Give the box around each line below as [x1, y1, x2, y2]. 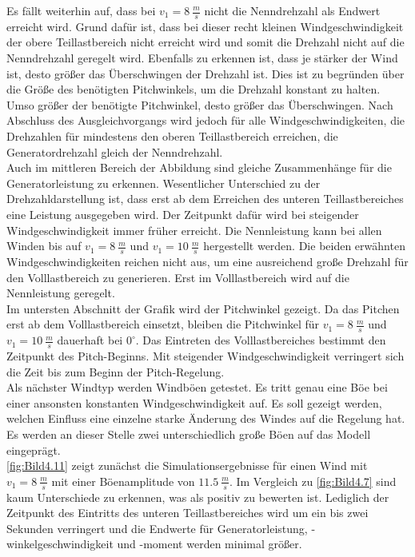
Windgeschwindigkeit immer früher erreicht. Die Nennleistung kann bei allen [6, 221, 382, 238]
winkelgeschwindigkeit [6, 535, 114, 552]
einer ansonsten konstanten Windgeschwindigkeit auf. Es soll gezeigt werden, [6, 394, 382, 411]
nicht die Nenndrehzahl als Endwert [204, 2, 381, 18]
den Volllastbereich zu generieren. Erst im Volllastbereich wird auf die [6, 269, 349, 285]
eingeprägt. [6, 441, 61, 458]
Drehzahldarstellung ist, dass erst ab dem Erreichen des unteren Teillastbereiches [6, 190, 404, 207]
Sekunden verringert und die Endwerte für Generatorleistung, [6, 519, 308, 536]
